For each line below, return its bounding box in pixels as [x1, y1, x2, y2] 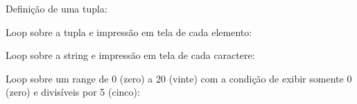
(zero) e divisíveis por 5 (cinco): [6, 85, 140, 99]
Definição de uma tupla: [6, 1, 107, 15]
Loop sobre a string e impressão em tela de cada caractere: [6, 48, 255, 62]
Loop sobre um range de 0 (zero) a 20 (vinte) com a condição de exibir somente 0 [6, 71, 352, 85]
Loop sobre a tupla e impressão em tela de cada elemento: [6, 24, 252, 39]
